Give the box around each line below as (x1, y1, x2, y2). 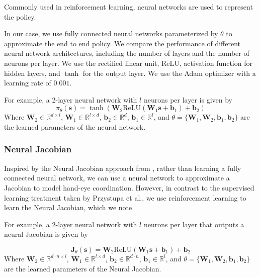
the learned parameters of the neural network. (4, 121, 146, 132)
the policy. (4, 11, 36, 22)
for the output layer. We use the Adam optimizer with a (82, 67, 256, 78)
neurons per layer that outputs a (143, 219, 244, 229)
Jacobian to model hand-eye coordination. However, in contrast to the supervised (4, 182, 254, 193)
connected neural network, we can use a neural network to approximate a (4, 172, 230, 183)
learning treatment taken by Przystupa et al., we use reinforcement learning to (4, 192, 246, 203)
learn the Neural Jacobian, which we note (4, 202, 132, 213)
